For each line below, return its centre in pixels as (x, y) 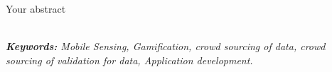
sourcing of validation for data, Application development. (129, 60)
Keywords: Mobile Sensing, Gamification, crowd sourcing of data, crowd (166, 46)
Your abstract (36, 8)
